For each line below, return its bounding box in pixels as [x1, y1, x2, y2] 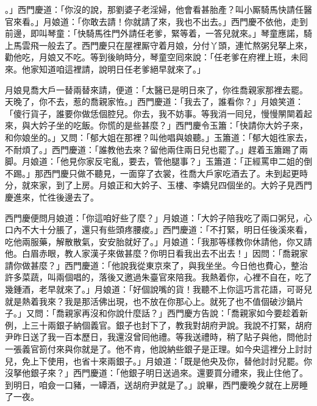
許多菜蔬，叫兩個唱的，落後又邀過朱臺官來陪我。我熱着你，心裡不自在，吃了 [5, 271, 312, 283]
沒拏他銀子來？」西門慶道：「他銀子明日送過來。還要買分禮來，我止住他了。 [5, 366, 308, 379]
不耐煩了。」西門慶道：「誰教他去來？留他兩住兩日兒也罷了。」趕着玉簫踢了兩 [5, 143, 308, 155]
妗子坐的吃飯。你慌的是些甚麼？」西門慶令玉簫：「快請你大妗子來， [38, 119, 308, 132]
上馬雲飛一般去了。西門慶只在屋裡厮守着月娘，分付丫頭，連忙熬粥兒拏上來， [5, 38, 312, 51]
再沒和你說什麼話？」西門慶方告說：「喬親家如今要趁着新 [81, 307, 308, 319]
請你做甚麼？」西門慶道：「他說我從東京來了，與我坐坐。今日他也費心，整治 [5, 258, 308, 271]
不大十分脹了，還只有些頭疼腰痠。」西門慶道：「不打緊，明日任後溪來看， [21, 223, 312, 236]
